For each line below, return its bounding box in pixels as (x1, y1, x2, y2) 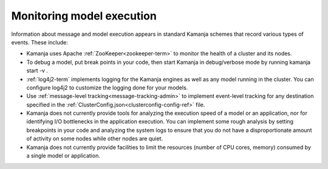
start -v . (26, 67, 49, 74)
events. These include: (11, 38, 68, 46)
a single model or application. (26, 152, 100, 159)
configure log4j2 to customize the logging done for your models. (26, 84, 188, 91)
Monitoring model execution (11, 9, 157, 22)
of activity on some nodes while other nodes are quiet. (26, 135, 163, 142)
